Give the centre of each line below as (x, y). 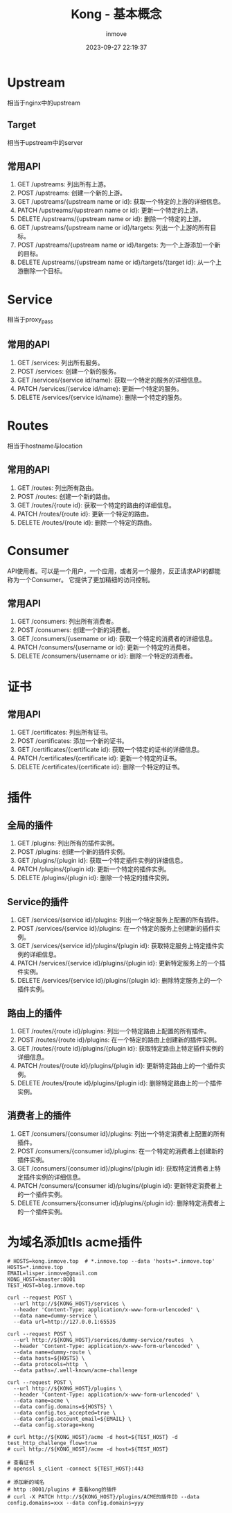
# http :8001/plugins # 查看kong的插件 (62, 1489)
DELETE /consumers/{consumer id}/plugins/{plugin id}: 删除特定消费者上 (121, 1202)
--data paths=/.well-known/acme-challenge (75, 1370)
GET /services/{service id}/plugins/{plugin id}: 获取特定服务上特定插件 (117, 946)
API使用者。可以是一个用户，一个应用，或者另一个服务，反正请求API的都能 (114, 571)
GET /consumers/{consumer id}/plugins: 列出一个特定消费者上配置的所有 (121, 1133)
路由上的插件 (35, 1013)
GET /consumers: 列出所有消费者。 (67, 622)
